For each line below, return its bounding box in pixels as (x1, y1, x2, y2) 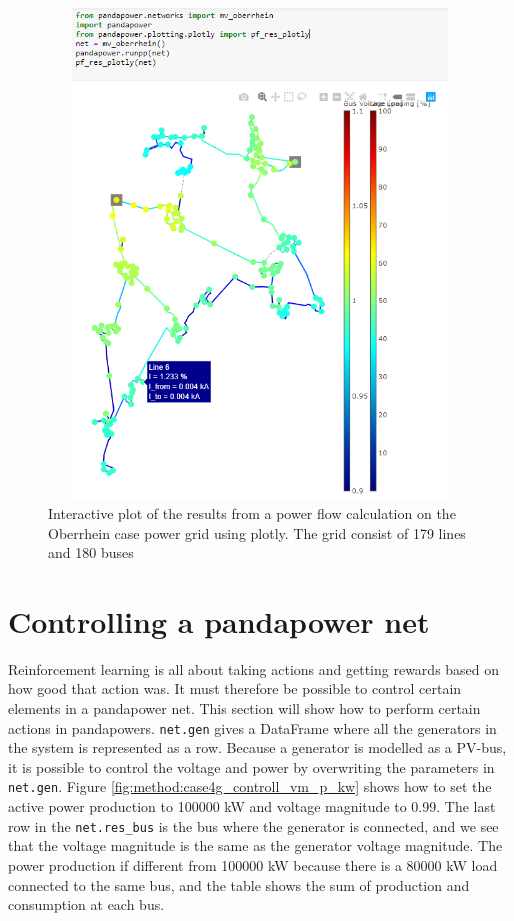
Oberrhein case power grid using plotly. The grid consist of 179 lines (48, 522, 466, 543)
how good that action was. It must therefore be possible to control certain (8, 678, 462, 699)
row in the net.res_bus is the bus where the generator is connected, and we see (8, 815, 499, 836)
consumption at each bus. (8, 894, 165, 915)
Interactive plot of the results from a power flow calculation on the (48, 502, 456, 523)
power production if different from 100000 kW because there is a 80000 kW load (8, 854, 498, 875)
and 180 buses (48, 542, 134, 563)
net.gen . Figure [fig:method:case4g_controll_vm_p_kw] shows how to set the (8, 776, 492, 797)
